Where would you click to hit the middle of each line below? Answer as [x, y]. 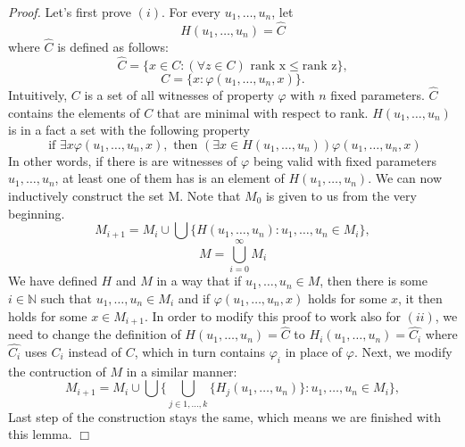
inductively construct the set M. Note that [125, 196]
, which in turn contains [200, 352]
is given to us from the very [341, 196]
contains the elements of [74, 112]
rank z [320, 66]
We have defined [53, 281]
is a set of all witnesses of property [179, 95]
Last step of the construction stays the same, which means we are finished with [224, 416]
